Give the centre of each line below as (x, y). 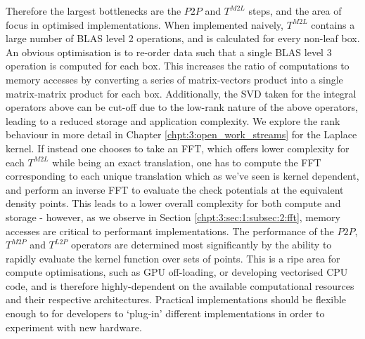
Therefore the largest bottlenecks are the (94, 11)
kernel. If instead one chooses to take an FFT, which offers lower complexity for (178, 148)
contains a (333, 24)
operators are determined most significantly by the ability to (201, 245)
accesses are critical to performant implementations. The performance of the (170, 231)
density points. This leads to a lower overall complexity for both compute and (173, 203)
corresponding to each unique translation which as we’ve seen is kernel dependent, (182, 176)
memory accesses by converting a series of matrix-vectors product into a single (174, 79)
